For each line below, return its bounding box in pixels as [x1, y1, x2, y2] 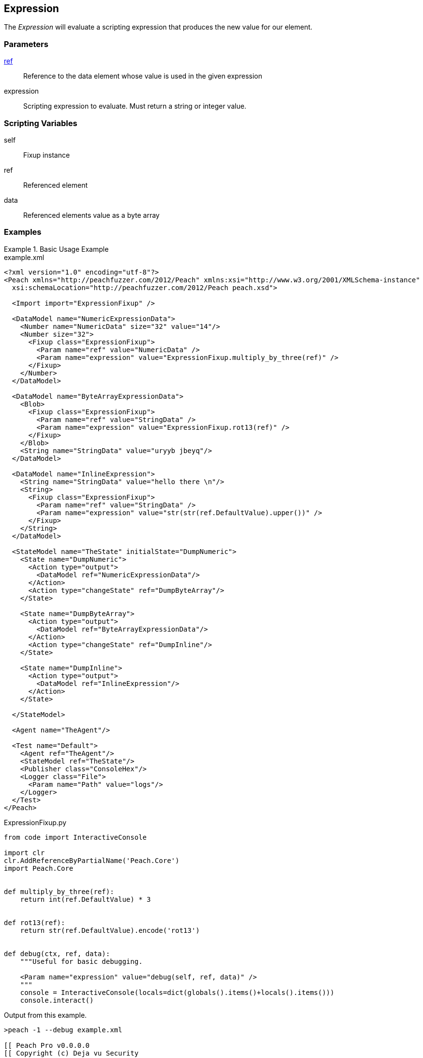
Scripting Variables [4, 118, 77, 128]
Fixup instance [23, 150, 70, 159]
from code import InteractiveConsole [4, 833, 147, 841]
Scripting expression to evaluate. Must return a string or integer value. [23, 102, 246, 111]
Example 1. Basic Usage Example [4, 244, 109, 253]
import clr [4, 848, 45, 857]
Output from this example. [4, 1010, 87, 1019]
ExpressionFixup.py [4, 818, 67, 827]
